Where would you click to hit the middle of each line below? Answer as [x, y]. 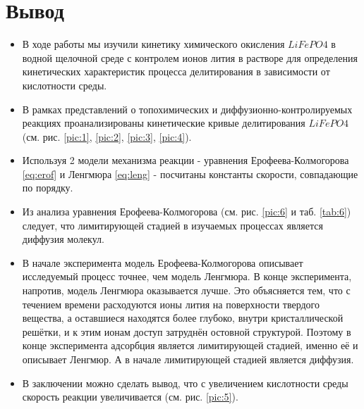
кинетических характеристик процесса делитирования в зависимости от [176, 71]
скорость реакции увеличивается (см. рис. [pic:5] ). [130, 397]
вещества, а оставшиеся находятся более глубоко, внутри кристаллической [183, 318]
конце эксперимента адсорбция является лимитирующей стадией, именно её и [190, 345]
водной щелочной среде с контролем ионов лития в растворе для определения [190, 57]
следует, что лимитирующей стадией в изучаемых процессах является [172, 225]
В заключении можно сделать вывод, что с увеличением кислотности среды [185, 383]
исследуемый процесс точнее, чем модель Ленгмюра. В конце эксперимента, [187, 276]
